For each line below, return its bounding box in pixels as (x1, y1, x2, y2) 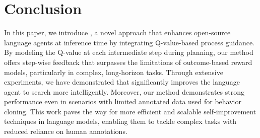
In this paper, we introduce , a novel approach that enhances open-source (4, 27, 231, 38)
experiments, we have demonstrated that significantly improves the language (4, 77, 240, 87)
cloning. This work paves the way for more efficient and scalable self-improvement (4, 106, 256, 116)
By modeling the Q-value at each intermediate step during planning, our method (4, 47, 253, 57)
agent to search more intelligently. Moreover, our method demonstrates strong (4, 86, 244, 97)
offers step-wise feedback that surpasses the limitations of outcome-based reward (4, 56, 252, 67)
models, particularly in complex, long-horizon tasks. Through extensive (4, 66, 223, 77)
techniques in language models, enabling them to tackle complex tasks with (4, 116, 237, 126)
